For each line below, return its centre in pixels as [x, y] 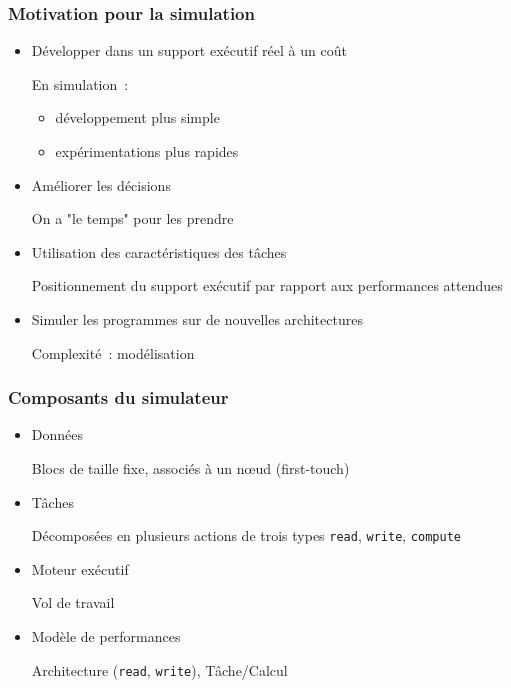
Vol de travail [73, 602]
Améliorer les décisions [101, 184]
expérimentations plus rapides [147, 151]
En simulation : [80, 83]
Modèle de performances [106, 636]
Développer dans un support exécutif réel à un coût [189, 50]
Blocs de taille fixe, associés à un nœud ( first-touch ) [190, 467]
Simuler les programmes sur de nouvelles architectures [197, 318]
